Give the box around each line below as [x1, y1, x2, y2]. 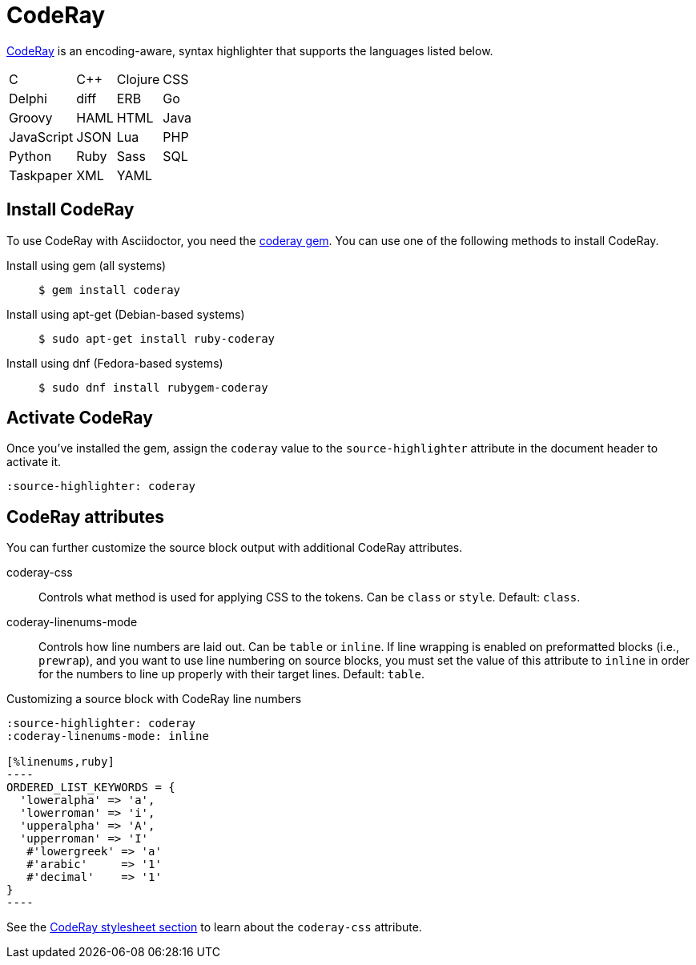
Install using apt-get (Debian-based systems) [6, 307, 245, 321]
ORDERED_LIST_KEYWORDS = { [6, 781, 175, 794]
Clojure [116, 70, 160, 87]
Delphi [9, 90, 47, 107]
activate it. [6, 455, 62, 469]
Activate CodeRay [6, 408, 153, 428]
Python [9, 147, 52, 164]
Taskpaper [9, 167, 73, 183]
